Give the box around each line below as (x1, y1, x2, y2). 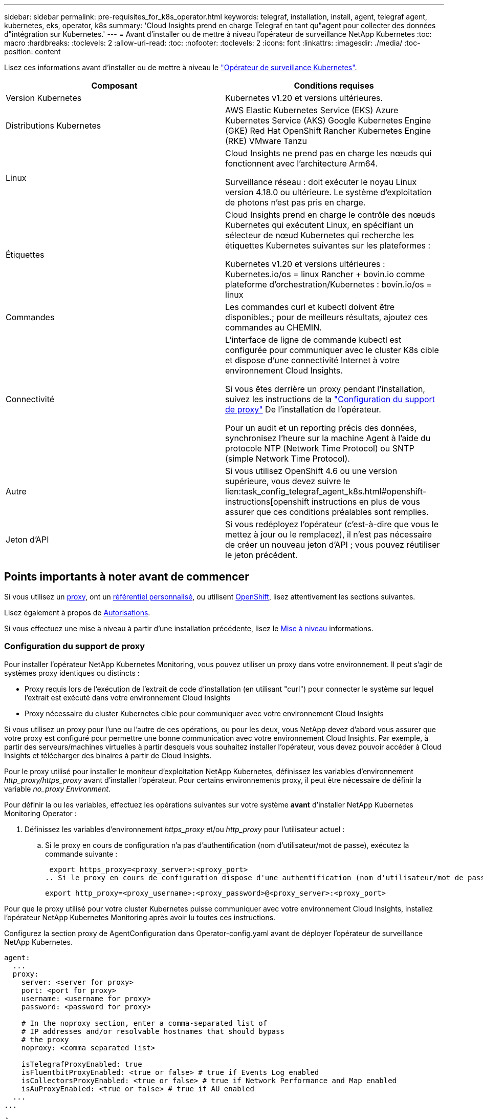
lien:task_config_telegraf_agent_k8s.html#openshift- (225, 486, 427, 496)
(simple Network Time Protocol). (225, 453, 350, 464)
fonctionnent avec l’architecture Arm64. (225, 158, 378, 169)
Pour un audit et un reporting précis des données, (225, 423, 416, 433)
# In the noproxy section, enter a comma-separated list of (21, 1019, 268, 1027)
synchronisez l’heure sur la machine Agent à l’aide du (225, 433, 431, 443)
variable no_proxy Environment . (4, 784, 111, 793)
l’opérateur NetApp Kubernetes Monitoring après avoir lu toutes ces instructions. (4, 913, 276, 922)
